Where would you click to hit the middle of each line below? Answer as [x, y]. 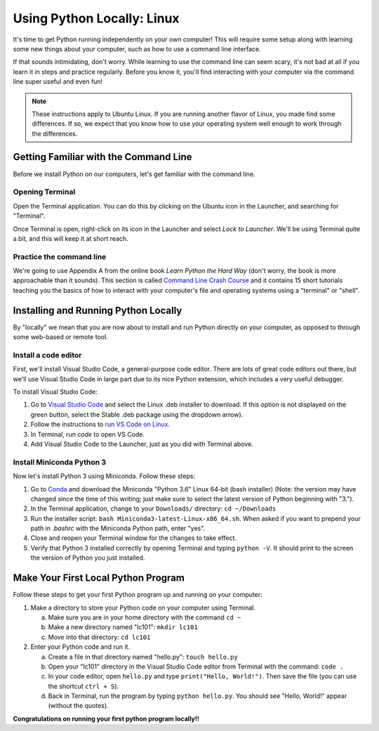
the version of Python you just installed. [88, 558]
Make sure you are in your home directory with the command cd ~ [145, 617]
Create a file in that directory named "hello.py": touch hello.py [143, 657]
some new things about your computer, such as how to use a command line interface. [137, 48]
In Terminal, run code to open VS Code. [88, 434]
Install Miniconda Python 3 [60, 462]
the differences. [55, 133]
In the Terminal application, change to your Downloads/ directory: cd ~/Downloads [153, 508]
